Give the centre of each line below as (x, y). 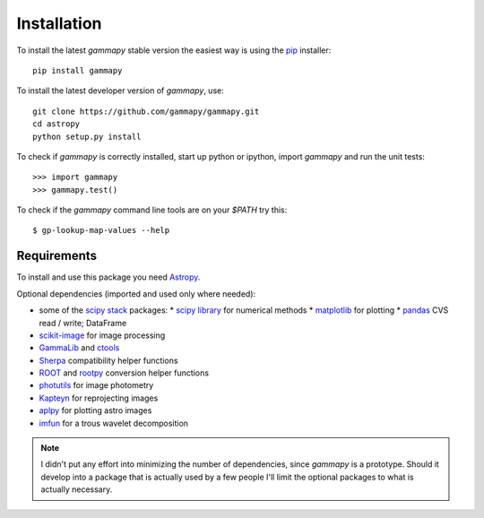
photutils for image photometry (96, 385)
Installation (59, 23)
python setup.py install (87, 136)
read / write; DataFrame (83, 323)
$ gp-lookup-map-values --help (101, 230)
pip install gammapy (78, 70)
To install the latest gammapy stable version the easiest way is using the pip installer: (174, 50)
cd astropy (56, 124)
